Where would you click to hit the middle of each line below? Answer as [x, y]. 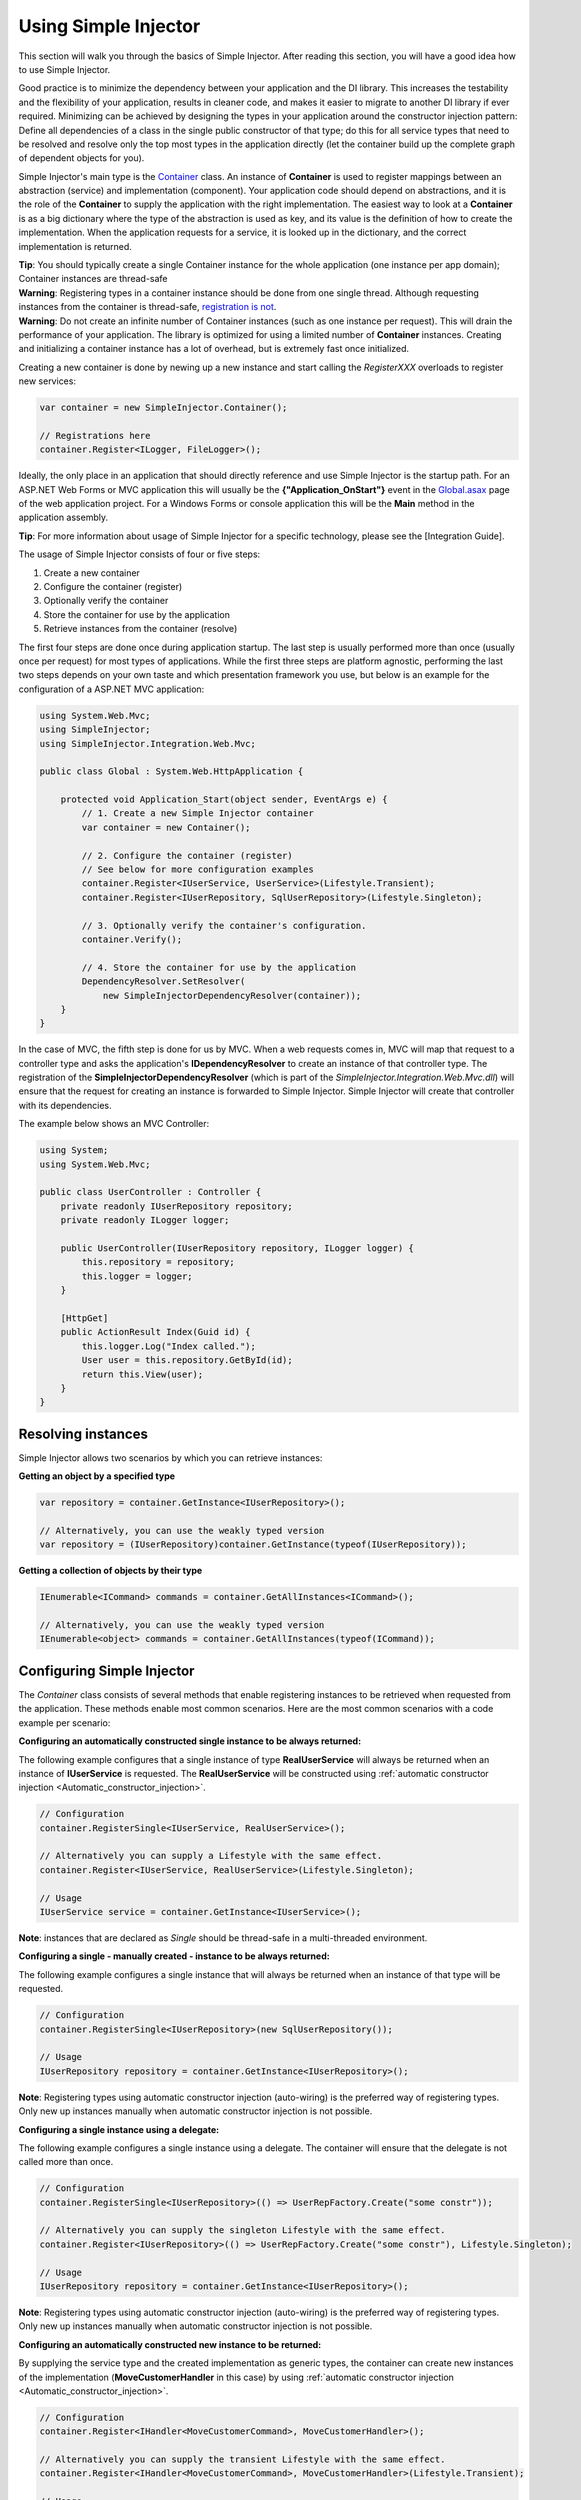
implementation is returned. [75, 246]
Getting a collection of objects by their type [110, 1571]
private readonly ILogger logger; [145, 1220]
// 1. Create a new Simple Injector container [197, 813]
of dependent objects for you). [81, 158]
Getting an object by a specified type [96, 1476]
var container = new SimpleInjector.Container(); [163, 408]
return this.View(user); [142, 1374]
